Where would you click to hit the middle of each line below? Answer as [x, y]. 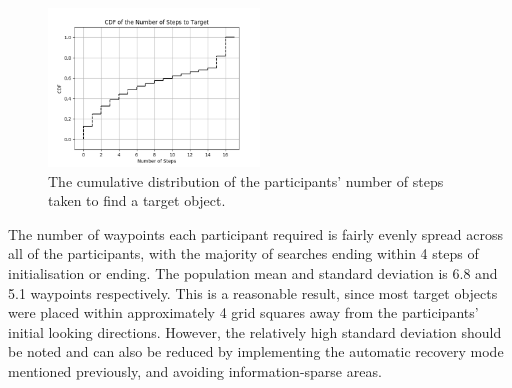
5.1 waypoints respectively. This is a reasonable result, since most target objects [253, 292]
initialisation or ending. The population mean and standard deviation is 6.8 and [253, 272]
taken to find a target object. [137, 200]
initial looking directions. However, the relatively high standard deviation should [255, 331]
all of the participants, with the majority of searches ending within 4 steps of [243, 253]
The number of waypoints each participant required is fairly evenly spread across [255, 233]
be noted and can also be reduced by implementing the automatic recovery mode [256, 351]
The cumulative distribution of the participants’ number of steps [246, 180]
